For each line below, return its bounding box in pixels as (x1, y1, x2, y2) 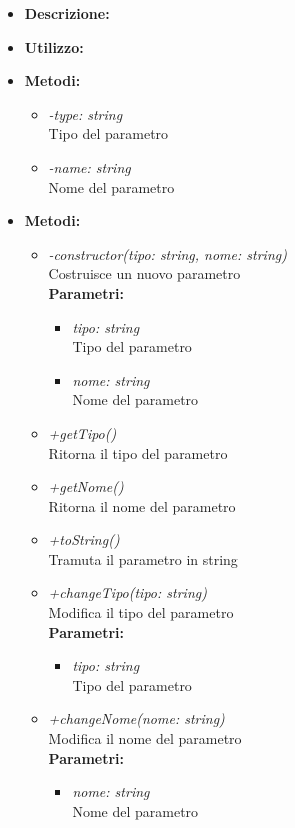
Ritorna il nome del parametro (48, 495, 236, 516)
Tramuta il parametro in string (48, 548, 238, 569)
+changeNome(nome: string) (48, 708, 225, 729)
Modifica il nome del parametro (48, 728, 242, 749)
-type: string (48, 103, 123, 124)
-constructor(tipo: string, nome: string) (48, 243, 287, 264)
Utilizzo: (24, 36, 84, 57)
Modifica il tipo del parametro (48, 602, 234, 623)
